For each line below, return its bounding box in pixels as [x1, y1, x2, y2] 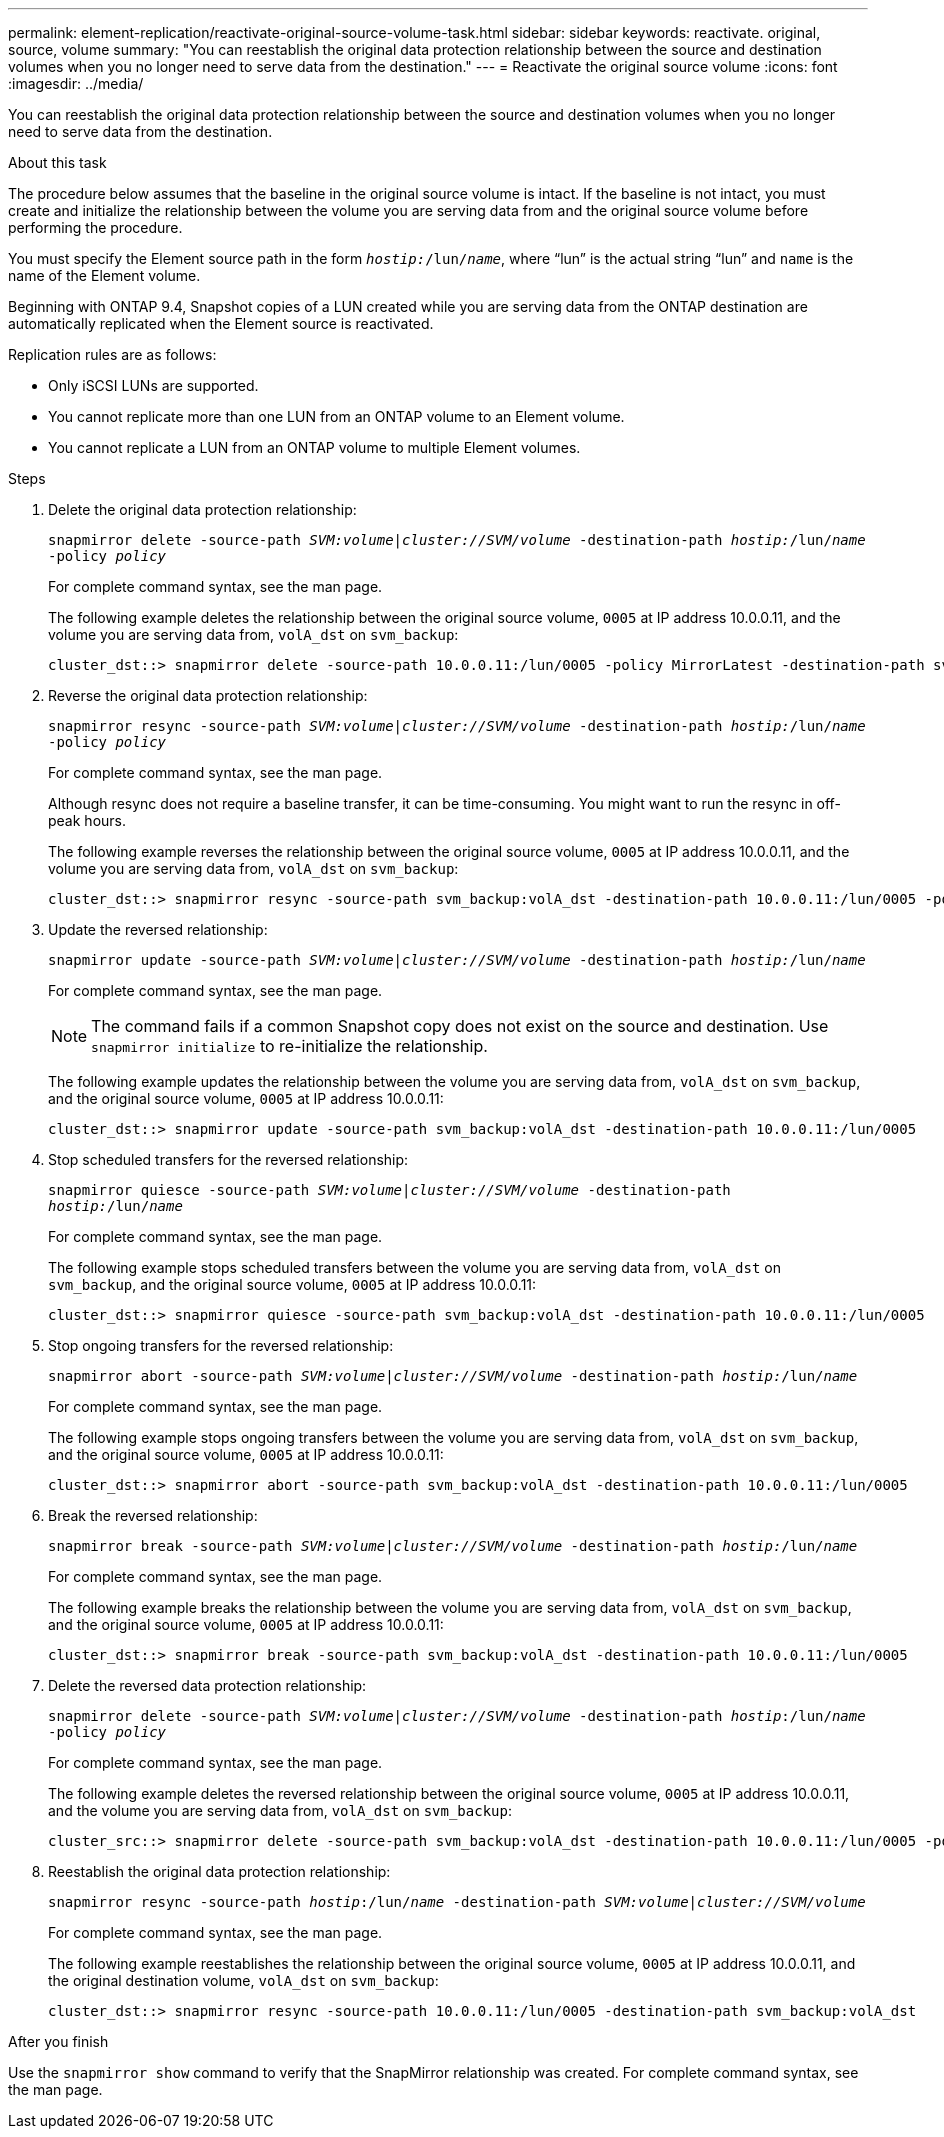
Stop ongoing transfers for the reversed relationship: [48, 1337, 394, 1354]
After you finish [8, 2033, 109, 2050]
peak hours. [48, 812, 126, 829]
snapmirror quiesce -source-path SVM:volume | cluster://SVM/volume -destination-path [48, 1182, 731, 1198]
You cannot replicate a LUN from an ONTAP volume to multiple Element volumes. [48, 439, 581, 456]
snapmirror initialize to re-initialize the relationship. [91, 1036, 488, 1056]
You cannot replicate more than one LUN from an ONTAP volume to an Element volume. [48, 408, 625, 425]
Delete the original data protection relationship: [48, 501, 357, 518]
